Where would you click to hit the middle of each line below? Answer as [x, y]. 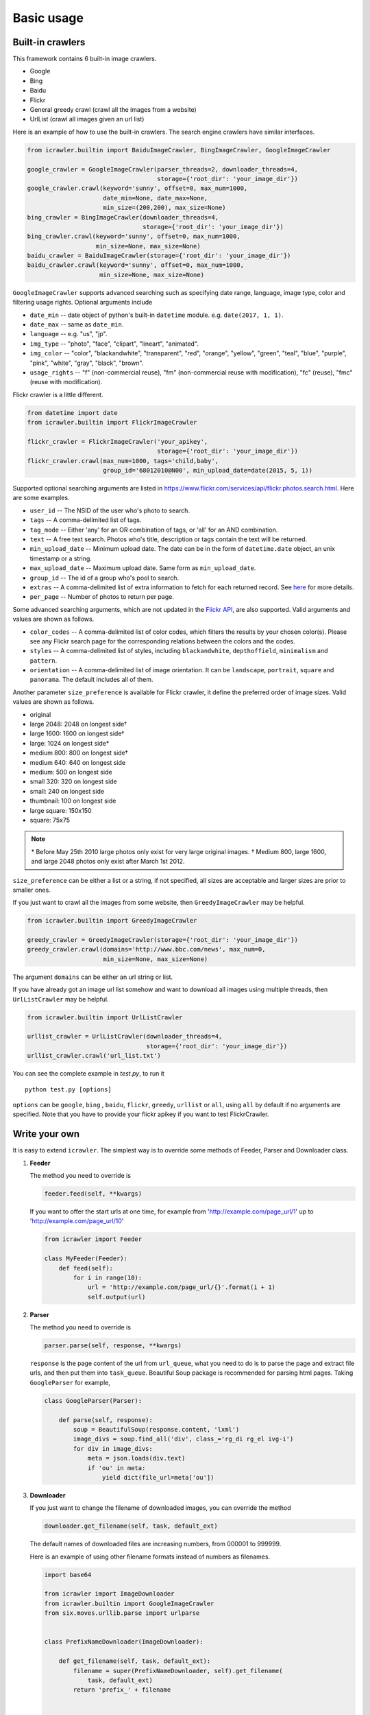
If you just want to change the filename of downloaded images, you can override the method [160, 1508]
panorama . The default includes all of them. [91, 680]
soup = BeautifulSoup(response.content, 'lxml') [156, 1429]
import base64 [68, 1575]
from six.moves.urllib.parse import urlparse [122, 1613]
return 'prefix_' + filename [122, 1690]
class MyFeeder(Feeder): [86, 1258]
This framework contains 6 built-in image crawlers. [85, 59]
